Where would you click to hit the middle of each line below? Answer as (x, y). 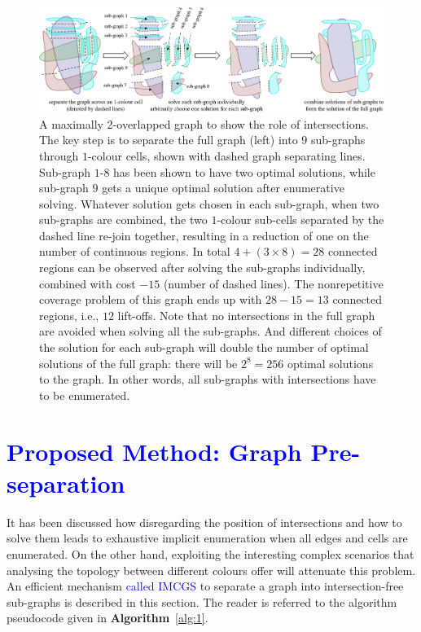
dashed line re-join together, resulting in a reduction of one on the (204, 235)
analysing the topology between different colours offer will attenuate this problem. (211, 570)
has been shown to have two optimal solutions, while (244, 171)
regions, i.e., (69, 315)
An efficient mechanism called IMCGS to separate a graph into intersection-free (205, 586)
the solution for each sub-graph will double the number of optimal (204, 347)
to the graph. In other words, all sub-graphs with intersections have (208, 379)
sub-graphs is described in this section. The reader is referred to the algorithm (202, 601)
